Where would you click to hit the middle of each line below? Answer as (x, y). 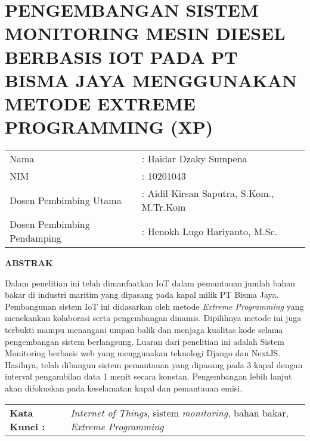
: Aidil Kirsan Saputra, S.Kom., (208, 193)
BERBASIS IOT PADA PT (121, 56)
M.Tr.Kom (164, 207)
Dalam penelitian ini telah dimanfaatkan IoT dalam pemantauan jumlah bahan (150, 283)
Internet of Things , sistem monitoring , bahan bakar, (180, 412)
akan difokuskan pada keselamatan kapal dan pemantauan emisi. (124, 388)
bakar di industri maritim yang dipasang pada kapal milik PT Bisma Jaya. (142, 294)
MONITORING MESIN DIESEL (145, 33)
